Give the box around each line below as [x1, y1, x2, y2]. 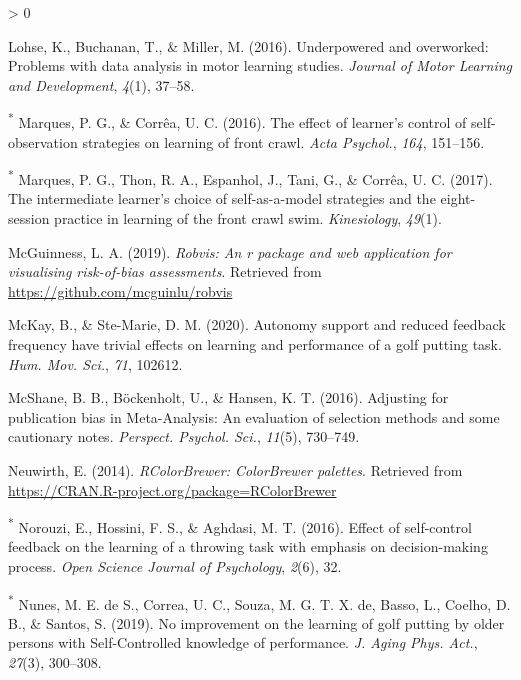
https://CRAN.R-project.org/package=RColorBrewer [8, 479, 337, 500]
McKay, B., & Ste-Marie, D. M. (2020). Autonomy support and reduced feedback [8, 314, 506, 335]
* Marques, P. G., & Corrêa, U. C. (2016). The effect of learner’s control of [8, 109, 467, 133]
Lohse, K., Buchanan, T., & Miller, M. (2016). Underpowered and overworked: [8, 35, 489, 56]
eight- [440, 188, 476, 209]
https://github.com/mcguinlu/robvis [8, 280, 233, 301]
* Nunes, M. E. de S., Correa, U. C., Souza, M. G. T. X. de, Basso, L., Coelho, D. [8, 590, 511, 614]
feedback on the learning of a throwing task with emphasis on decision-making [8, 536, 488, 557]
